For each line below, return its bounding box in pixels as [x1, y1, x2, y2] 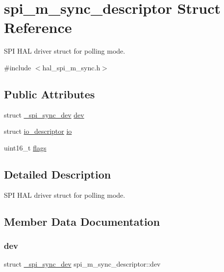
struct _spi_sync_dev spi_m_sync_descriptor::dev [4, 259, 161, 269]
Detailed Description [4, 166, 111, 181]
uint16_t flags [4, 142, 47, 152]
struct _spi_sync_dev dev [4, 109, 84, 120]
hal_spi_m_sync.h [42, 62, 100, 72]
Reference [4, 17, 72, 37]
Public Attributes [4, 86, 95, 101]
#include [4, 62, 31, 72]
